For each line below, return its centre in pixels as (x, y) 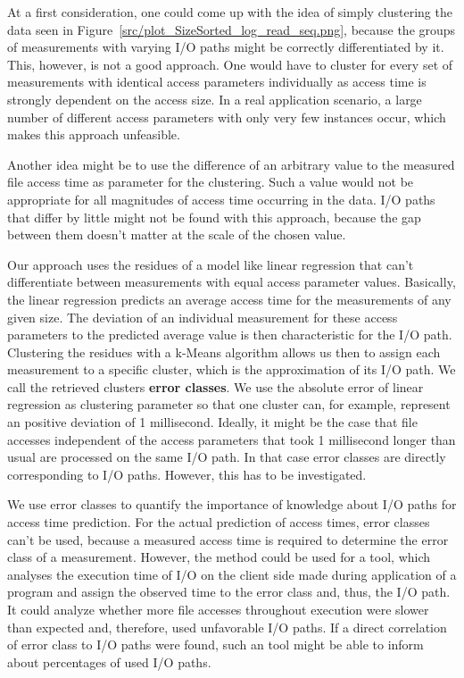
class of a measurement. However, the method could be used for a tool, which (219, 557)
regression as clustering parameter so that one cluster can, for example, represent (229, 404)
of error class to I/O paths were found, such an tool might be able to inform (215, 645)
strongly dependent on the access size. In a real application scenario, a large (215, 99)
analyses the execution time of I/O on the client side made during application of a (232, 574)
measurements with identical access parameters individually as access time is (217, 82)
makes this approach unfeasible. (94, 134)
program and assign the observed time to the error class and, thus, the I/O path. (229, 592)
